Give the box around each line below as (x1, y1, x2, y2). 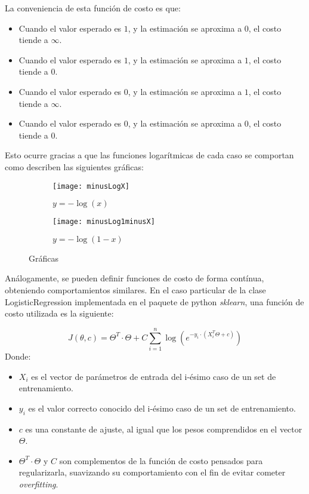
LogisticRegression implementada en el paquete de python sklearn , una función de (5, 295, 304, 308)
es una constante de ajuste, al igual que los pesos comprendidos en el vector (25, 422, 302, 435)
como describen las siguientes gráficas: (5, 160, 144, 173)
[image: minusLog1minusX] (52, 217, 155, 226)
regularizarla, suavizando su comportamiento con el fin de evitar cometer (18, 466, 286, 478)
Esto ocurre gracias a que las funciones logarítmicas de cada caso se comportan (5, 149, 294, 161)
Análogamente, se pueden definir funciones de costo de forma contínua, (5, 272, 264, 284)
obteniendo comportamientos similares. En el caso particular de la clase (5, 284, 266, 296)
